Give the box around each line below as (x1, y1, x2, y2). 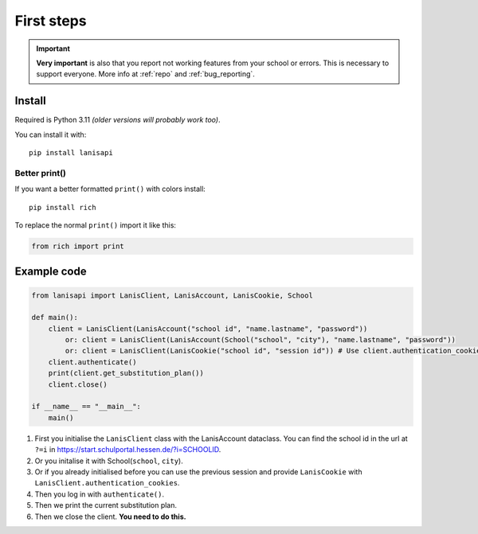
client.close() (48, 380, 108, 389)
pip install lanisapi (29, 148, 113, 158)
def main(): (31, 313, 79, 322)
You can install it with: (14, 130, 87, 139)
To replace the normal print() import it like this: (14, 220, 177, 230)
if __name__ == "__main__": (31, 402, 141, 411)
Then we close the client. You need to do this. (34, 512, 186, 521)
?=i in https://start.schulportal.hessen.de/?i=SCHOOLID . (34, 445, 221, 454)
